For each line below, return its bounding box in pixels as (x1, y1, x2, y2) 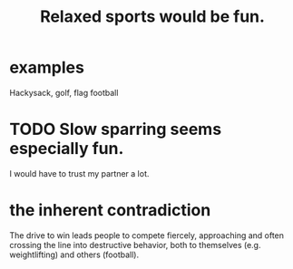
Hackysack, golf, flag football (9, 87, 119, 98)
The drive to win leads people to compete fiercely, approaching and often (9, 229, 284, 241)
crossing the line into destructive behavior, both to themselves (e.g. (9, 239, 261, 250)
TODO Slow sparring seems (9, 120, 222, 139)
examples (9, 57, 84, 78)
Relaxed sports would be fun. (39, 6, 266, 27)
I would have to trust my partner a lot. (9, 168, 150, 178)
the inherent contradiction (9, 200, 211, 221)
